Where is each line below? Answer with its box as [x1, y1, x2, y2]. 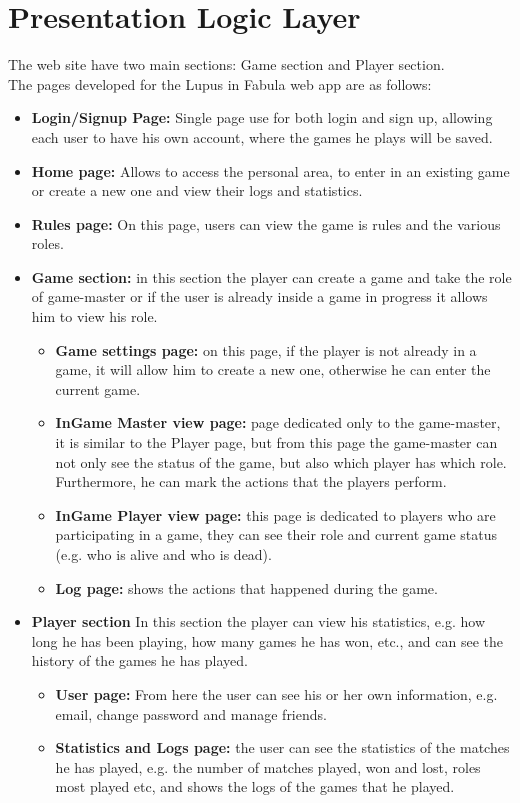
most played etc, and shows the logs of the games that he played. [55, 776, 455, 797]
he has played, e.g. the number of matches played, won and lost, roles [55, 756, 481, 777]
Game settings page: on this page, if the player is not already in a [55, 339, 477, 360]
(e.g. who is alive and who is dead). [55, 544, 272, 564]
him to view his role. [31, 306, 158, 327]
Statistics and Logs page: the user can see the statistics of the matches [55, 737, 510, 758]
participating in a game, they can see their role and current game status [55, 524, 497, 545]
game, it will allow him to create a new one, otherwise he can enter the [55, 359, 491, 380]
